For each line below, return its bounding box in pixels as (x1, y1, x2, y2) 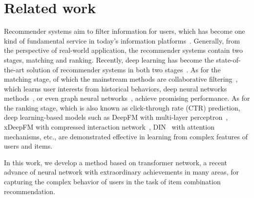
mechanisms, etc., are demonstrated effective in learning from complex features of (4, 131, 248, 141)
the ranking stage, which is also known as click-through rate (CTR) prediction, (4, 102, 240, 112)
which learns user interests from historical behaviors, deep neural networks (4, 83, 227, 93)
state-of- (216, 54, 241, 65)
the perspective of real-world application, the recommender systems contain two (4, 45, 243, 55)
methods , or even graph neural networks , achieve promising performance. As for (4, 93, 250, 103)
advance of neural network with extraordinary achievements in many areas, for (4, 167, 239, 177)
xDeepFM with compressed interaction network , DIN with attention (4, 122, 214, 132)
